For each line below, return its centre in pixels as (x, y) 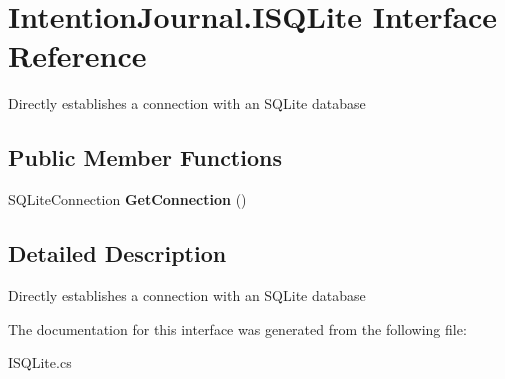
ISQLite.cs (40, 362)
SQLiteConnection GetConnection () (127, 199)
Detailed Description (117, 253)
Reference (77, 55)
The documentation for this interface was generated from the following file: (237, 328)
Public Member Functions (145, 157)
